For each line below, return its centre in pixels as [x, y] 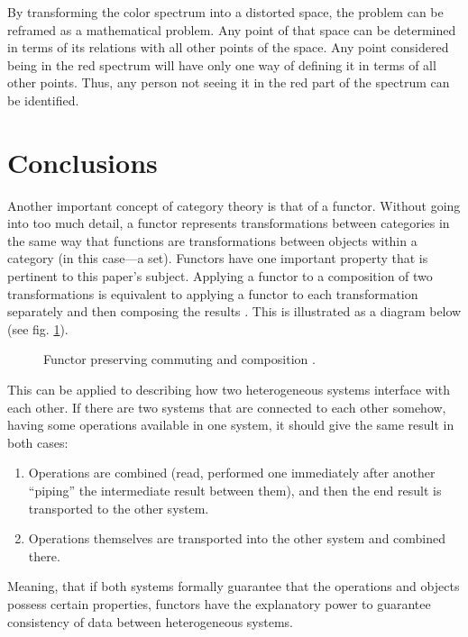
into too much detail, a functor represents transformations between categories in [229, 223]
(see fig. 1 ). [38, 328]
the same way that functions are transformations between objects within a [212, 240]
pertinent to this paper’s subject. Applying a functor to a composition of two [220, 276]
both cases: [38, 442]
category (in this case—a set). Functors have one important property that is [218, 258]
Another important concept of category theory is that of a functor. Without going [234, 205]
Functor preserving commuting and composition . [179, 359]
